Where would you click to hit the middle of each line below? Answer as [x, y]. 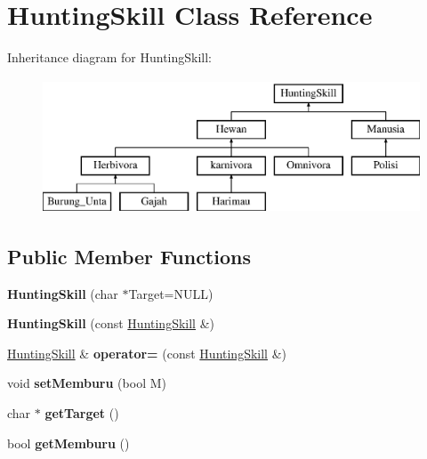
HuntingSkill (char [63, 293]
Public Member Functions [129, 256]
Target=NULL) [171, 293]
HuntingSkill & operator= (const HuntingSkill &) [147, 353]
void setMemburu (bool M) [87, 383]
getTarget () [82, 413]
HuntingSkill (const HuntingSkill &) [111, 323]
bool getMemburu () [68, 443]
